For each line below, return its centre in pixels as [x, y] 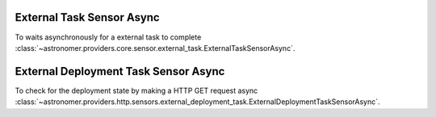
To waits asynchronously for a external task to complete [108, 37]
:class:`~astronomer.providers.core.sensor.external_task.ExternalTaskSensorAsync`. [155, 48]
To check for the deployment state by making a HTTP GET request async [136, 90]
